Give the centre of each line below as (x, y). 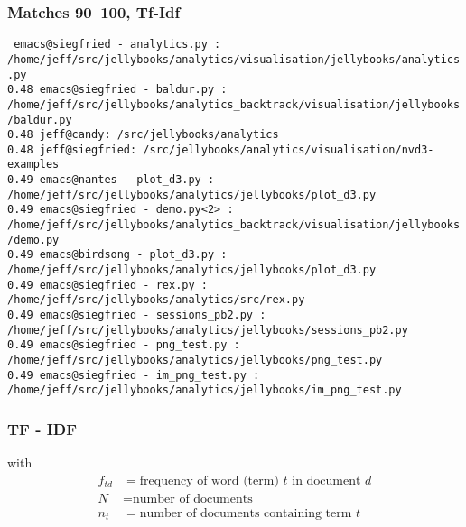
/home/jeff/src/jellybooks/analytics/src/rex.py (156, 300)
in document (326, 481)
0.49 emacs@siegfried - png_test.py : (124, 345)
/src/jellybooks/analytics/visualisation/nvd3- (289, 149)
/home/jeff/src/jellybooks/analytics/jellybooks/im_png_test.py (205, 390)
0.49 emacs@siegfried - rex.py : (107, 285)
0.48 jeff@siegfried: (72, 149)
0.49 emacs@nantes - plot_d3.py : (111, 180)
